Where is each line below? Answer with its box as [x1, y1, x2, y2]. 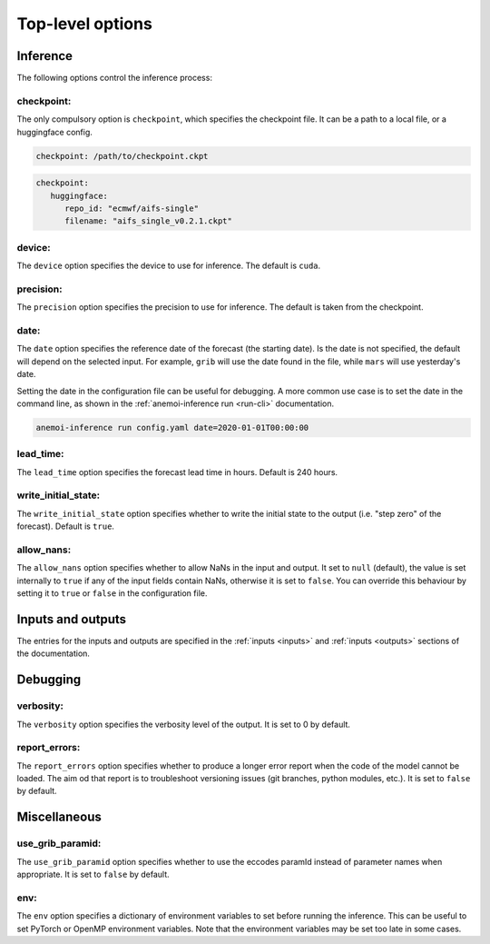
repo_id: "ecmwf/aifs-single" [64, 203, 200, 214]
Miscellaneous [16, 810, 102, 825]
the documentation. [16, 648, 91, 659]
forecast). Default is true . [16, 521, 115, 532]
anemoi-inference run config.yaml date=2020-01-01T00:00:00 [35, 422, 309, 432]
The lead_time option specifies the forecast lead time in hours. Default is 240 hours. [16, 466, 338, 477]
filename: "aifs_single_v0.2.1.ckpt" [64, 216, 233, 226]
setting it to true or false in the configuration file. [16, 588, 208, 599]
